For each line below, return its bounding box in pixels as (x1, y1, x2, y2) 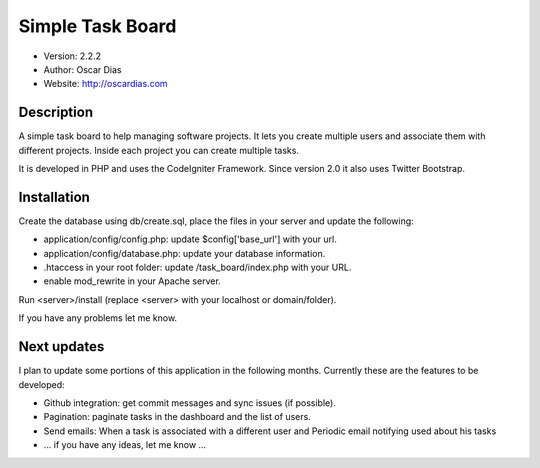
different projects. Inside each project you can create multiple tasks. (18, 144, 300, 156)
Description (18, 104, 94, 121)
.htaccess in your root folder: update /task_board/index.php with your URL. (43, 261, 352, 274)
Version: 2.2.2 (43, 50, 102, 62)
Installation (18, 188, 90, 205)
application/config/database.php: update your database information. (43, 247, 326, 259)
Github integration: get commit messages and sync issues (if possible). (43, 396, 337, 409)
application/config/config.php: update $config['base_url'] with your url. (43, 233, 337, 245)
